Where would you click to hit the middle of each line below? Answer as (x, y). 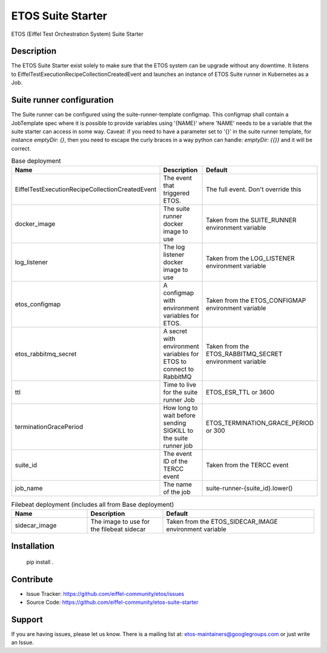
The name (177, 484)
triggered (177, 193)
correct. (21, 148)
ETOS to (175, 362)
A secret (175, 331)
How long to (180, 408)
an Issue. (23, 643)
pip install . (40, 562)
